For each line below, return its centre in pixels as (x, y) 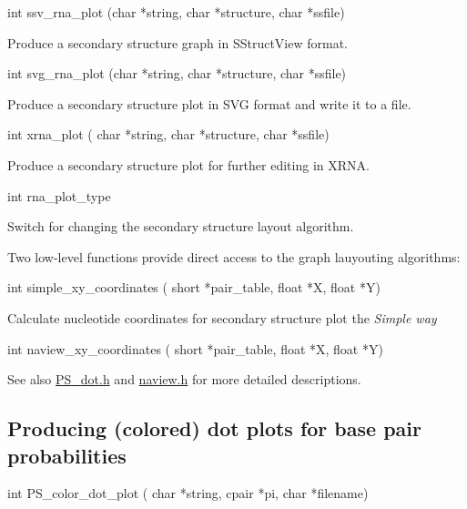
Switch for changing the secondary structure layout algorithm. (181, 226)
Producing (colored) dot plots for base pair (214, 428)
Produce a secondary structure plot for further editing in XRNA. (188, 164)
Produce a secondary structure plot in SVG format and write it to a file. (209, 103)
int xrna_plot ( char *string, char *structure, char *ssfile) (168, 134)
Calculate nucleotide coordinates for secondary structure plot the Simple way (222, 317)
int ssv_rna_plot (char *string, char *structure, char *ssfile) (176, 12)
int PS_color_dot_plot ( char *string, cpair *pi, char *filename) (188, 493)
